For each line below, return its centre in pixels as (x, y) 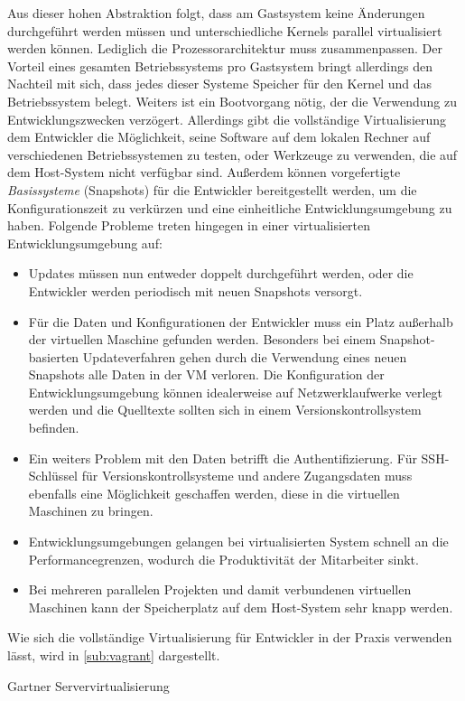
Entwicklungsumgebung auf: (85, 243)
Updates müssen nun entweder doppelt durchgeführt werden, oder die (221, 273)
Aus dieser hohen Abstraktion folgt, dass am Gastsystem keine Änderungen (216, 13)
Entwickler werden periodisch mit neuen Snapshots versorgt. (195, 290)
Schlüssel (53, 476)
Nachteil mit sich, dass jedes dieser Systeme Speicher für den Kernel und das (220, 84)
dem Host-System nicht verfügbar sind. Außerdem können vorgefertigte (204, 172)
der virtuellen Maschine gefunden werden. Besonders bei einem (202, 339)
